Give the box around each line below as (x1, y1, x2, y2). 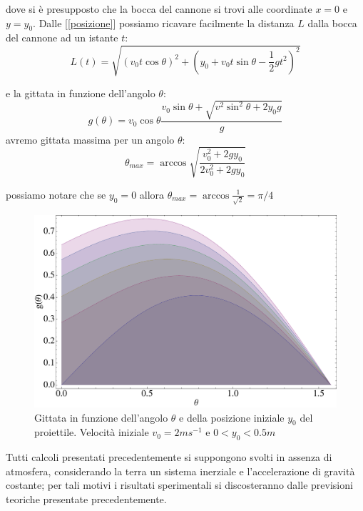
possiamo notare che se (6, 187, 106, 202)
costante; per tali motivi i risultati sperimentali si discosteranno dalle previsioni (6, 477, 353, 492)
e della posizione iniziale (179, 410, 285, 425)
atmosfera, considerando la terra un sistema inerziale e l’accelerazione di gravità (6, 463, 355, 478)
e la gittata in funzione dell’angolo (6, 85, 155, 100)
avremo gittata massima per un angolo (6, 132, 175, 147)
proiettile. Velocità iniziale (34, 425, 149, 440)
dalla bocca (307, 15, 357, 30)
